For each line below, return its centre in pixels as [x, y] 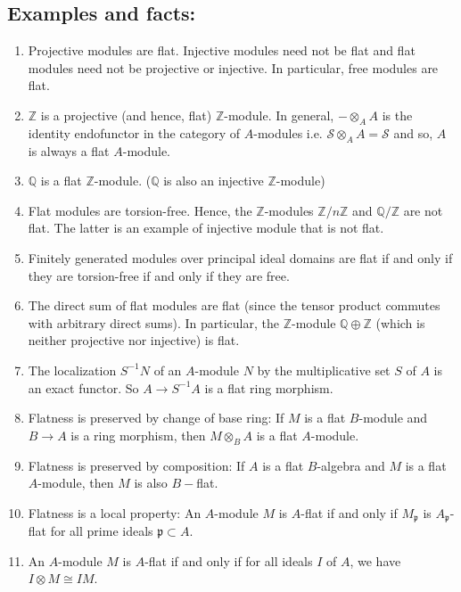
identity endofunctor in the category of [134, 132]
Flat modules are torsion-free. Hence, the [140, 210]
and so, [413, 132]
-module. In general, [279, 115]
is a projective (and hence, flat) [126, 115]
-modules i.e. [288, 132]
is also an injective [214, 181]
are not [423, 210]
